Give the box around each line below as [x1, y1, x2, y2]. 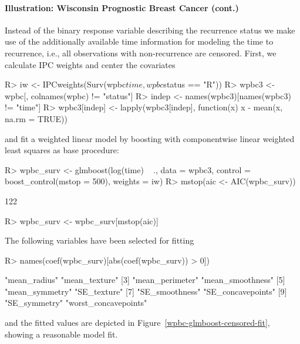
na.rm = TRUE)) [5, 112, 68, 124]
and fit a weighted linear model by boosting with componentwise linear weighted [5, 132, 295, 144]
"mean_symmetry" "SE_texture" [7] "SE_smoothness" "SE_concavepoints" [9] [5, 285, 287, 297]
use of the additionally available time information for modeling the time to [5, 35, 274, 48]
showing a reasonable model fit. [5, 328, 118, 340]
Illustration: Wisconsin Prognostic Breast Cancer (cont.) [5, 1, 239, 14]
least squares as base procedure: [5, 144, 119, 156]
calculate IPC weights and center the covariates [5, 58, 176, 70]
